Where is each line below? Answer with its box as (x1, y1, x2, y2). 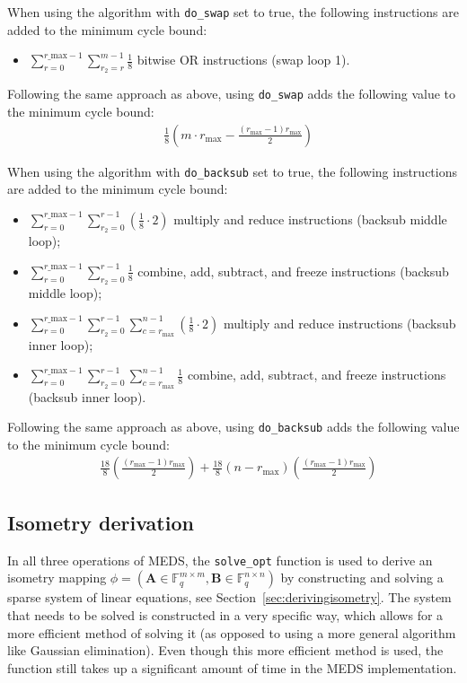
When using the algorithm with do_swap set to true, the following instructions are (7, 3, 459, 21)
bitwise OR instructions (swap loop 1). (137, 50, 350, 69)
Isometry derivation (7, 508, 194, 536)
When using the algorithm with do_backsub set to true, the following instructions (7, 162, 457, 180)
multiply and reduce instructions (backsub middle (173, 209, 447, 228)
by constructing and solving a (280, 568, 444, 587)
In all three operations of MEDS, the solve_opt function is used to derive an (7, 550, 433, 569)
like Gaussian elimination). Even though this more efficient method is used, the (7, 641, 444, 660)
